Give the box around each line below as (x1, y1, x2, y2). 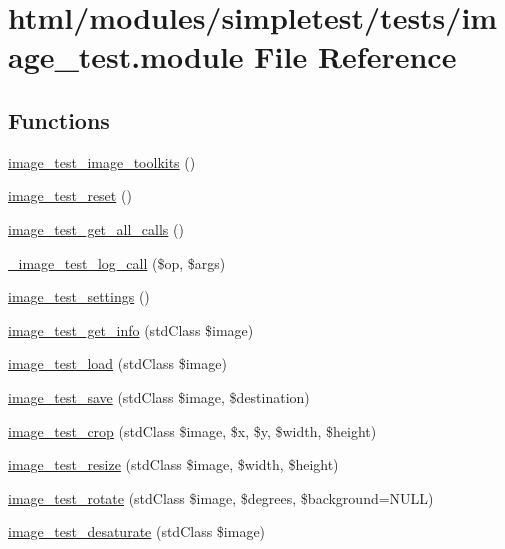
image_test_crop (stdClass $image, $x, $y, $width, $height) (8, 420, 377, 441)
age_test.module (8, 36, 244, 77)
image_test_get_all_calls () (8, 218, 184, 239)
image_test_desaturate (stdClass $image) (8, 521, 266, 542)
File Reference (254, 36, 457, 77)
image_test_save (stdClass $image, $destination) (8, 386, 310, 407)
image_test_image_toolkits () (8, 151, 196, 172)
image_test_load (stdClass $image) (8, 353, 227, 374)
